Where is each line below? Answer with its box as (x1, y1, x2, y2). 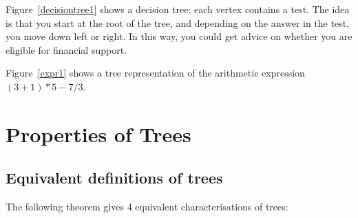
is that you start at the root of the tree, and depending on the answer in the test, (6, 15, 350, 30)
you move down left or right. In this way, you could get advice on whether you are (6, 29, 352, 43)
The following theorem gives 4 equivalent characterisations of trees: (6, 199, 288, 214)
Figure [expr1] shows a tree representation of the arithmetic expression (6, 66, 305, 80)
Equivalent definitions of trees (6, 167, 223, 188)
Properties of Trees (6, 119, 191, 148)
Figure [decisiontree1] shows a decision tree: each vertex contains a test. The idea (6, 2, 350, 16)
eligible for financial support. (6, 42, 127, 57)
